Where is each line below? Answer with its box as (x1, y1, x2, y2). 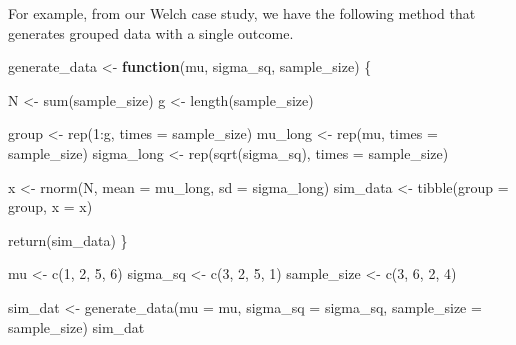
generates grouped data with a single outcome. (8, 22, 294, 43)
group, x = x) (8, 196, 93, 217)
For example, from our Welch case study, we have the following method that (8, 3, 476, 23)
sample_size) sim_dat (8, 316, 145, 337)
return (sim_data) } (8, 229, 128, 250)
